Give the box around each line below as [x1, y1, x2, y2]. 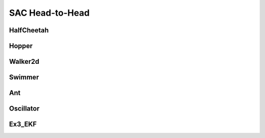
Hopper [9, 42, 33, 50]
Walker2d [9, 57, 39, 66]
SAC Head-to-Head [9, 7, 90, 18]
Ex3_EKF [9, 120, 37, 129]
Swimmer [9, 73, 39, 82]
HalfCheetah [9, 26, 49, 34]
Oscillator [9, 105, 40, 113]
